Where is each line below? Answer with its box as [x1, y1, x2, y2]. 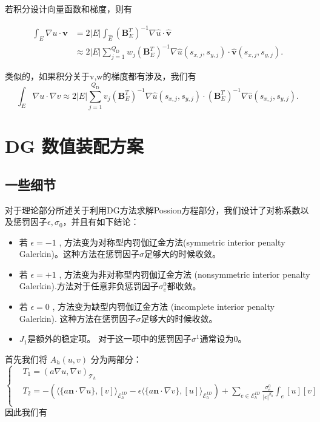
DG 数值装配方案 [5, 133, 144, 158]
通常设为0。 [199, 332, 247, 345]
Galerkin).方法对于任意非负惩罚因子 [19, 280, 159, 292]
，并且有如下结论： [62, 215, 139, 228]
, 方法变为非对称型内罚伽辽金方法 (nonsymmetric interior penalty [59, 267, 310, 280]
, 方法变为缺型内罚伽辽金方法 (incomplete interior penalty [52, 300, 275, 313]
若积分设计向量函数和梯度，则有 [5, 2, 132, 15]
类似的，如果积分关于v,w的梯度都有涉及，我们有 [5, 70, 196, 82]
